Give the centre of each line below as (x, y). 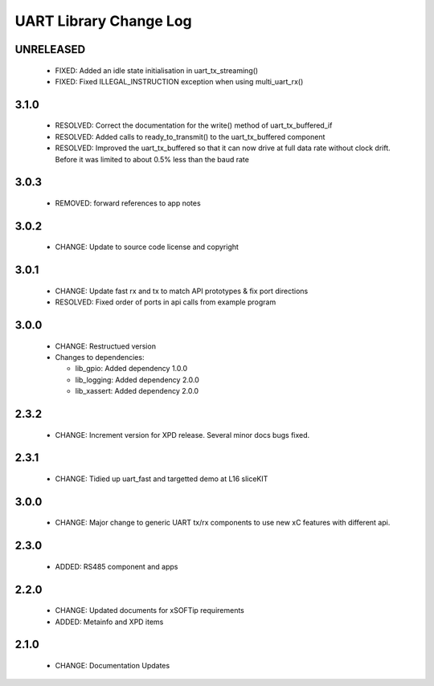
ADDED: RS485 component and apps (117, 566)
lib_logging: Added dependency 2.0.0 (137, 380)
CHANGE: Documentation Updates (113, 665)
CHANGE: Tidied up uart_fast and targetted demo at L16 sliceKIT (162, 479)
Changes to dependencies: (100, 357)
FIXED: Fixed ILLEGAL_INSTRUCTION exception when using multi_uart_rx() (179, 81)
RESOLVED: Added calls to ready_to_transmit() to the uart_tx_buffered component (190, 137)
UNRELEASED (50, 49)
